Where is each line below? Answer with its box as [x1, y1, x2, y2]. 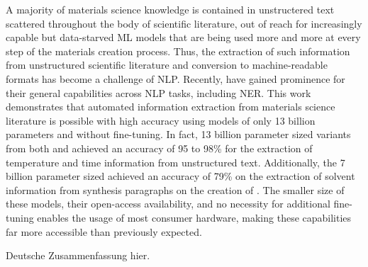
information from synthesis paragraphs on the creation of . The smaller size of [6, 182, 345, 197]
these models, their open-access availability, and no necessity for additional [6, 196, 330, 211]
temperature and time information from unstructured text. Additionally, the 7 [6, 154, 345, 169]
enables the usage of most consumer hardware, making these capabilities [37, 210, 352, 225]
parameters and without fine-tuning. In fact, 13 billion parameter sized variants [6, 127, 351, 142]
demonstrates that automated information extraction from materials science [6, 99, 335, 114]
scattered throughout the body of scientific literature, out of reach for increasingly [6, 16, 362, 30]
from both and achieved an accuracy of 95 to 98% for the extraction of [6, 140, 313, 155]
